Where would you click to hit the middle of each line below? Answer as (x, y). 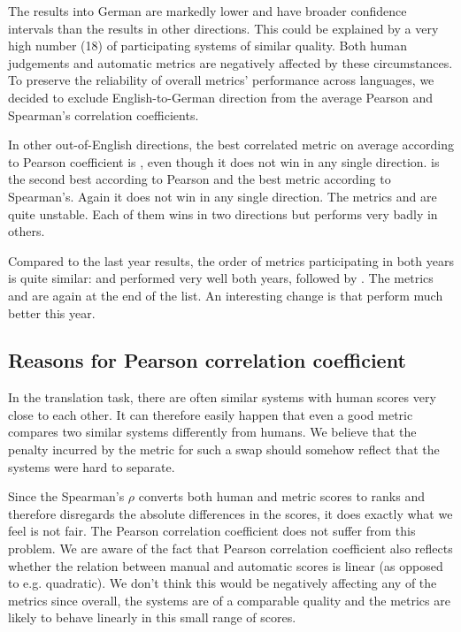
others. (27, 231)
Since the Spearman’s (66, 496)
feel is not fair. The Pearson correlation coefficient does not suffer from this (212, 531)
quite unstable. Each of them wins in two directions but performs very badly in (223, 213)
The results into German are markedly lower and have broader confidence (207, 11)
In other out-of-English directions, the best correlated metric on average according (231, 145)
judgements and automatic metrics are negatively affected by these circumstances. (230, 62)
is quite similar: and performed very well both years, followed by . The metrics (221, 278)
